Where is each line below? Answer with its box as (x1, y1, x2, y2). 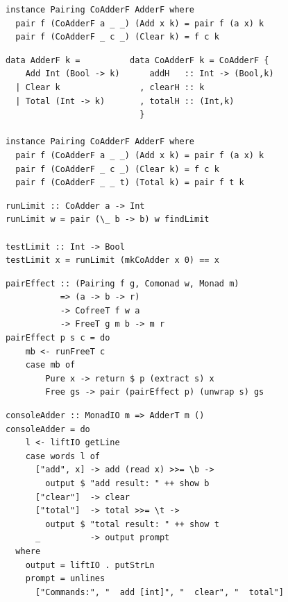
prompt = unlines (25, 574, 105, 584)
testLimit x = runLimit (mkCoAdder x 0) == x (6, 255, 219, 266)
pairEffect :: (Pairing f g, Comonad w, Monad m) (6, 278, 239, 289)
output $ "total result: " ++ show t (45, 519, 219, 529)
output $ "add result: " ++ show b (45, 479, 210, 488)
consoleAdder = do (6, 424, 90, 434)
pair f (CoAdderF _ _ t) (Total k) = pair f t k (15, 178, 244, 188)
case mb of (25, 360, 76, 370)
